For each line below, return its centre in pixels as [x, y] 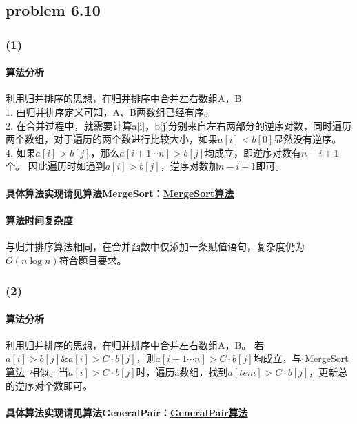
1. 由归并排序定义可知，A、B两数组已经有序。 [110, 112]
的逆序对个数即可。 [49, 385]
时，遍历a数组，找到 [182, 371]
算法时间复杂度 [39, 220]
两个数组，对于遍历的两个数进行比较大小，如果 [112, 139]
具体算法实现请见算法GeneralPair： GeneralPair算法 [127, 412]
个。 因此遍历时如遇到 [55, 166]
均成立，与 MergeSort [301, 358]
